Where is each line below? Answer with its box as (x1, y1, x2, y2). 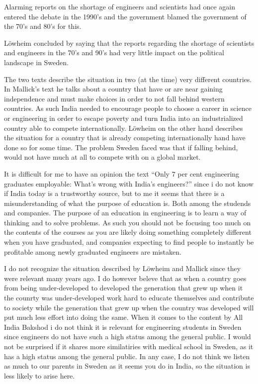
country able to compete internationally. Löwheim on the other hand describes (4, 122, 243, 133)
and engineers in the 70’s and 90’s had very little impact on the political (4, 47, 224, 58)
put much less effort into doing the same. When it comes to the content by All (4, 312, 243, 322)
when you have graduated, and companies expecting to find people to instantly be (4, 237, 254, 247)
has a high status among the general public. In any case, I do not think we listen (4, 351, 250, 361)
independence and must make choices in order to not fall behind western (4, 93, 225, 103)
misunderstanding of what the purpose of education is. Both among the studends (4, 197, 251, 208)
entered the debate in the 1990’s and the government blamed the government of (4, 11, 247, 21)
